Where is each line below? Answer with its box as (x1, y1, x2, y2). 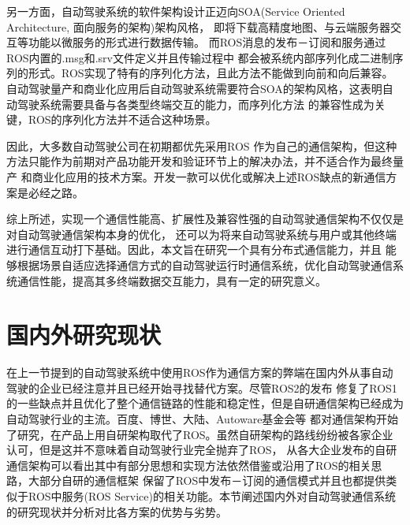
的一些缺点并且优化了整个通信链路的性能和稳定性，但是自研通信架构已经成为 (6, 395, 404, 411)
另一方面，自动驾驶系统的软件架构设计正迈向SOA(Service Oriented (6, 3, 345, 19)
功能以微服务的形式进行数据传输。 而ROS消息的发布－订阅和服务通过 (28, 34, 386, 50)
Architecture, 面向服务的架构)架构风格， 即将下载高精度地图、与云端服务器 (6, 18, 390, 35)
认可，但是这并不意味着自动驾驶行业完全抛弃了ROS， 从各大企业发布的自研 (6, 441, 397, 458)
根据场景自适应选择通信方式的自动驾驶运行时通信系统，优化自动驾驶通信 (17, 256, 393, 273)
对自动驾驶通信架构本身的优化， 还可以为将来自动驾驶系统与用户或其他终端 (6, 225, 397, 242)
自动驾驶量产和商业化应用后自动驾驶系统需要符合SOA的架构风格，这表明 (6, 80, 382, 96)
